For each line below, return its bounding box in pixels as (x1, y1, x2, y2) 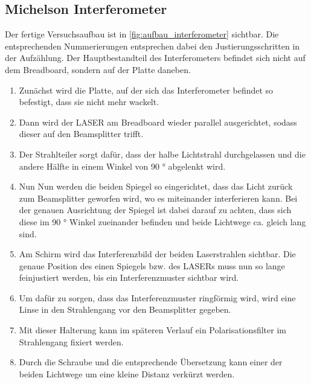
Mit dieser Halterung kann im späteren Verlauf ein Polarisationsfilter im (19, 324, 286, 336)
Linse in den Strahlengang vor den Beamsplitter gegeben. (19, 303, 231, 316)
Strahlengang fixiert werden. (19, 335, 124, 348)
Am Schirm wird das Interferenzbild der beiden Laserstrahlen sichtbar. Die (19, 248, 296, 260)
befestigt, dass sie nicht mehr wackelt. (19, 95, 159, 108)
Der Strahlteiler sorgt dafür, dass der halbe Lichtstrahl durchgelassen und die (19, 147, 306, 160)
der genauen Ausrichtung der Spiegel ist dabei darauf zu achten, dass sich (19, 203, 292, 216)
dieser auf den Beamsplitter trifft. (19, 127, 144, 140)
